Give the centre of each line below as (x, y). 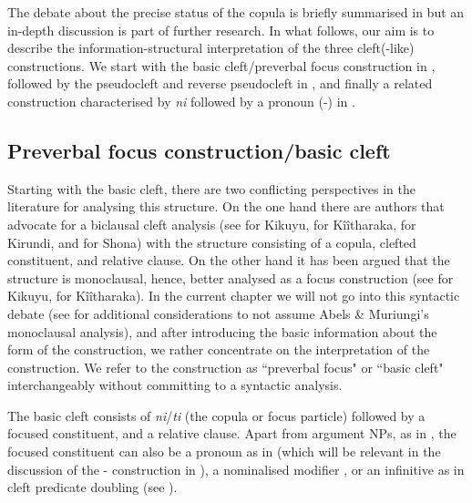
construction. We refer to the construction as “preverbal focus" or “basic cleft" (226, 367)
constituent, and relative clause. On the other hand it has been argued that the (229, 260)
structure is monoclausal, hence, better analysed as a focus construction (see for (231, 277)
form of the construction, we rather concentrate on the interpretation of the (219, 349)
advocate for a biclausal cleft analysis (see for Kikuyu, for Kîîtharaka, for (212, 224)
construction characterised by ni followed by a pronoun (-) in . (181, 101)
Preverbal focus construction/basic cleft (199, 150)
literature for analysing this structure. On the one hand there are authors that (226, 206)
